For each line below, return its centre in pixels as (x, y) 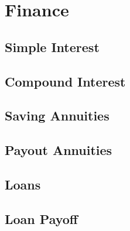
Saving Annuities (57, 115)
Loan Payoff (41, 218)
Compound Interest (65, 81)
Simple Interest (52, 46)
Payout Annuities (59, 150)
